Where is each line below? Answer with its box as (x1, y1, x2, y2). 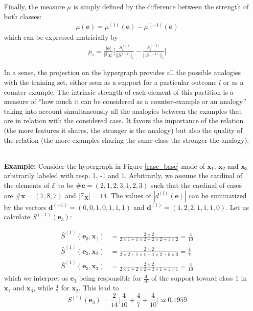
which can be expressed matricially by (4, 32, 118, 42)
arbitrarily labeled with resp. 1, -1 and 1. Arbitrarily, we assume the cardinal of (4, 170, 243, 181)
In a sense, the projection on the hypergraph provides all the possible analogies (4, 67, 241, 78)
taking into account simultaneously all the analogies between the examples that (4, 105, 242, 116)
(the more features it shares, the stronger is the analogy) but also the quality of (4, 125, 243, 135)
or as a (223, 77, 244, 87)
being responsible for (79, 273, 141, 283)
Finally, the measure (4, 1, 65, 11)
